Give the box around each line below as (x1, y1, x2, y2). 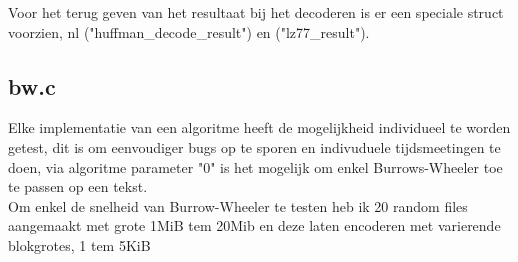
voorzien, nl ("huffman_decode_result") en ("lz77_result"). (8, 21, 370, 42)
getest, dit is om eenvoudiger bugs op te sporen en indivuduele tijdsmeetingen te (8, 136, 501, 157)
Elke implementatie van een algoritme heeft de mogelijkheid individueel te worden (8, 117, 511, 138)
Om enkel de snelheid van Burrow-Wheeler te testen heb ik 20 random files (8, 195, 468, 216)
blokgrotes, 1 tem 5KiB (8, 234, 151, 255)
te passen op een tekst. (8, 176, 148, 197)
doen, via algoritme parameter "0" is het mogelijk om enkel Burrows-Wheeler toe (8, 156, 503, 177)
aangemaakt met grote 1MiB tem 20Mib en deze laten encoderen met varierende (8, 215, 501, 236)
